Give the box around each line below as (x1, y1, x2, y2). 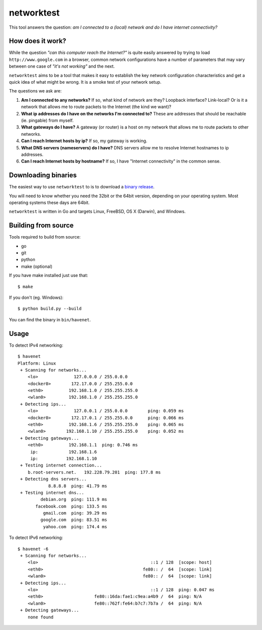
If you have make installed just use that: (9, 273, 88, 278)
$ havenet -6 (17, 546, 49, 552)
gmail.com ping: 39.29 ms (43, 510, 108, 516)
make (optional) (21, 263, 53, 269)
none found (27, 614, 54, 620)
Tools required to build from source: (9, 234, 81, 240)
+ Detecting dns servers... (20, 476, 87, 482)
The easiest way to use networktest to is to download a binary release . (9, 184, 155, 190)
